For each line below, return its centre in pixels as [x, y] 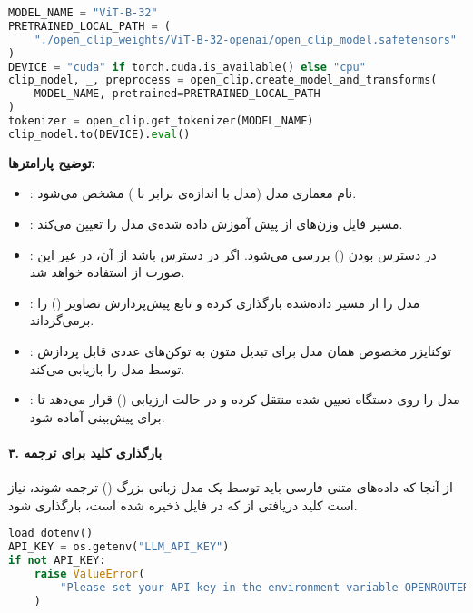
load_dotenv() [51, 534]
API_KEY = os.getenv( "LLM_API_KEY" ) [119, 547]
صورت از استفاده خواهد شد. [107, 272]
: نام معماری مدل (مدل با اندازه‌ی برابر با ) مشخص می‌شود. [193, 193]
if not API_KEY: [57, 561]
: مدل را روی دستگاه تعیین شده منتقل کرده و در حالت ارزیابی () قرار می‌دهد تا [245, 399]
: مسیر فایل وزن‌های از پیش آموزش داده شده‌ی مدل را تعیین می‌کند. [216, 223]
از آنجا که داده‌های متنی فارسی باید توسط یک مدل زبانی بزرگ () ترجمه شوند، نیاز [231, 487]
